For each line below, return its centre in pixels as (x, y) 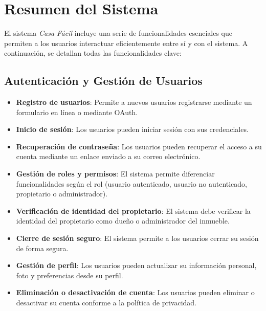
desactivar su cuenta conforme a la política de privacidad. (106, 303)
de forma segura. (42, 248)
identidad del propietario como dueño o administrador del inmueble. (123, 221)
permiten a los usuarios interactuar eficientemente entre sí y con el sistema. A (126, 43)
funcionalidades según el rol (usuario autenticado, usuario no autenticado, (132, 183)
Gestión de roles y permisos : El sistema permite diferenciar (115, 174)
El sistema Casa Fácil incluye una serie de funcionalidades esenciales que (118, 33)
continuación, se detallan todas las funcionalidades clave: (93, 53)
